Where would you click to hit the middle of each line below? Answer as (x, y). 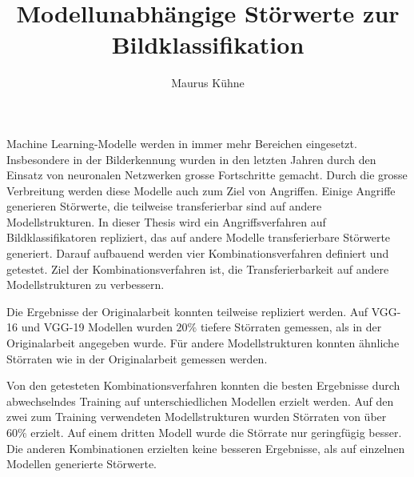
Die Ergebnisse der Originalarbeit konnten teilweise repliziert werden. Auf (187, 311)
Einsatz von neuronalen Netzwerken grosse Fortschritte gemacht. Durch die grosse (207, 175)
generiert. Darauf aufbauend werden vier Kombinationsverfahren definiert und (198, 253)
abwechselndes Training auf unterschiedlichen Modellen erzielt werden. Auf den (200, 401)
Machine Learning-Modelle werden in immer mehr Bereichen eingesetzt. (182, 143)
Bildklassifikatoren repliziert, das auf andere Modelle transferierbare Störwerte (199, 237)
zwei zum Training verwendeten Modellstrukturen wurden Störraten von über (197, 417)
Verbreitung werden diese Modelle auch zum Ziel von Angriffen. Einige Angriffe (201, 190)
